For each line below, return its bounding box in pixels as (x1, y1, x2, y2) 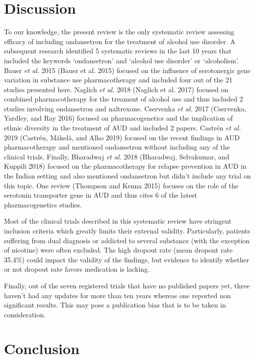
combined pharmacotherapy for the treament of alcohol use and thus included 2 (4, 94, 243, 104)
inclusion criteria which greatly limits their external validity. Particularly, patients (4, 226, 251, 235)
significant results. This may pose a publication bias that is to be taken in (4, 300, 226, 310)
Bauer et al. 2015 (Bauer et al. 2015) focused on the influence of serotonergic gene (4, 65, 251, 75)
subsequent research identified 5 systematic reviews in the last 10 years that (4, 46, 232, 56)
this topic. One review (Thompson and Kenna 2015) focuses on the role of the (4, 180, 238, 190)
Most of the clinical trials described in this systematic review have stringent (4, 216, 231, 226)
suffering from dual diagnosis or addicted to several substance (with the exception (4, 235, 250, 245)
